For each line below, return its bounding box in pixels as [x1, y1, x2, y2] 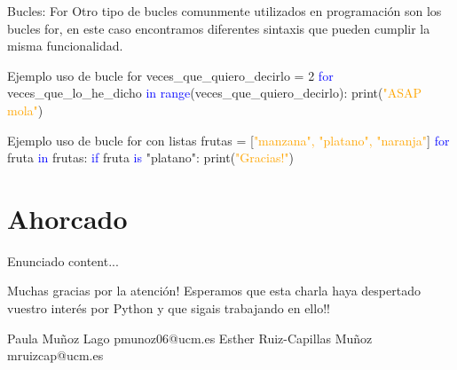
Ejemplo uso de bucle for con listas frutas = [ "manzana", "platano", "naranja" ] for [7, 130, 450, 149]
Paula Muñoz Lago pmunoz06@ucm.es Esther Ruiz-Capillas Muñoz [7, 328, 373, 347]
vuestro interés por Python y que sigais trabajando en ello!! [7, 299, 330, 318]
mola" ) [7, 100, 43, 119]
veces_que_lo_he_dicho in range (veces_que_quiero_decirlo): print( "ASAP [7, 83, 422, 102]
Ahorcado [7, 200, 128, 236]
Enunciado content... [7, 251, 119, 270]
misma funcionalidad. [7, 36, 123, 55]
